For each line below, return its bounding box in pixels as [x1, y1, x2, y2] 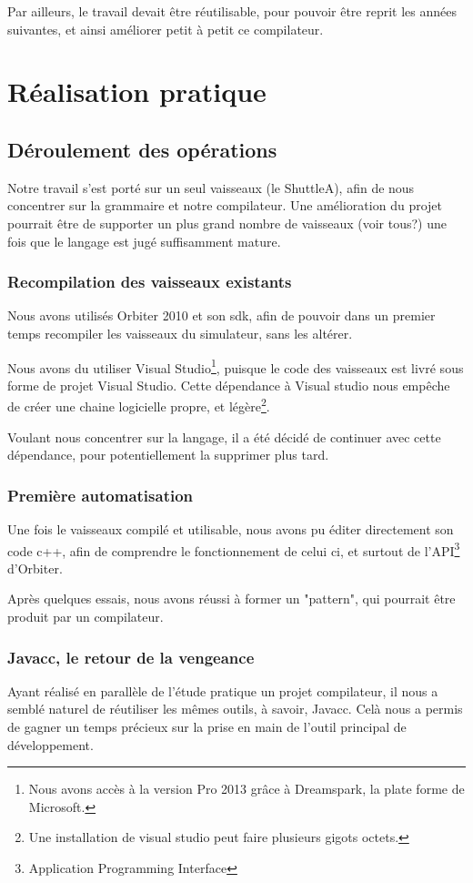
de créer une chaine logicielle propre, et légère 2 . [7, 394, 270, 416]
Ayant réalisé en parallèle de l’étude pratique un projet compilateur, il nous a [7, 681, 438, 700]
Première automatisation [7, 483, 194, 506]
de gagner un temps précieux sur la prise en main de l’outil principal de [7, 717, 407, 736]
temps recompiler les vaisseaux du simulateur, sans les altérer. [7, 323, 353, 342]
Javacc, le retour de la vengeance [7, 645, 255, 668]
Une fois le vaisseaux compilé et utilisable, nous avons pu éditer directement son [7, 520, 454, 539]
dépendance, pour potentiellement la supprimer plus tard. [7, 445, 329, 464]
